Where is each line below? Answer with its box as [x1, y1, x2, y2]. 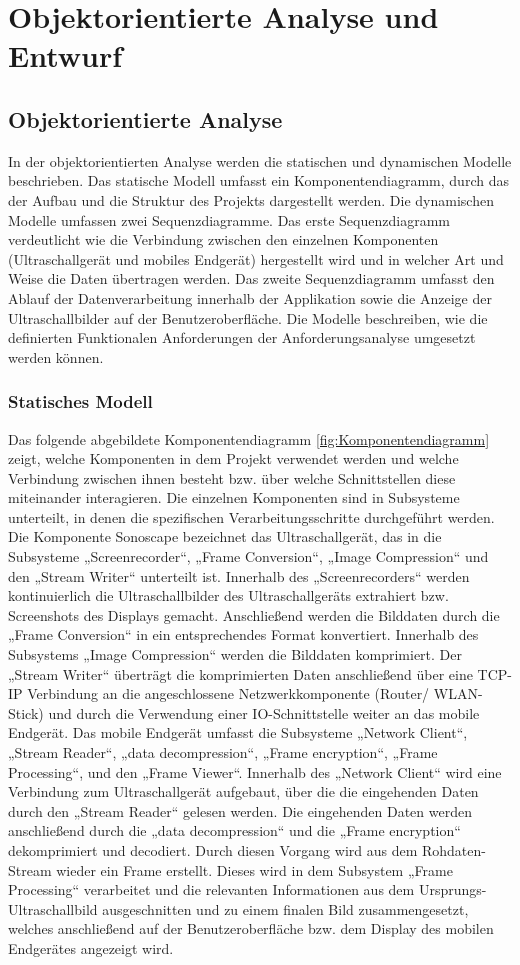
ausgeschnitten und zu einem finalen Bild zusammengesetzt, [102, 898, 469, 919]
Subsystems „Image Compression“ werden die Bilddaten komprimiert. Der [8, 644, 462, 665]
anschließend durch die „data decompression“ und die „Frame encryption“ [8, 820, 461, 841]
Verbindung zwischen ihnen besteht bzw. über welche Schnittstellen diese [8, 467, 456, 488]
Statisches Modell [8, 389, 153, 414]
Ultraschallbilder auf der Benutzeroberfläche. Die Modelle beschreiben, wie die [8, 307, 488, 328]
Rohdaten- [421, 839, 486, 860]
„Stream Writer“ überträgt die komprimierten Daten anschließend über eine [8, 663, 473, 684]
